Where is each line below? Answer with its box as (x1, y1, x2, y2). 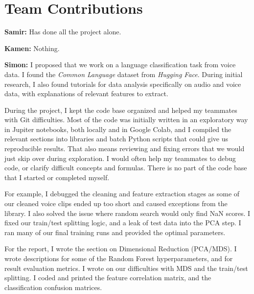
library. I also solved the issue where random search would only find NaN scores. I (4, 208, 251, 218)
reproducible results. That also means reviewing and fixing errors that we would (4, 143, 245, 154)
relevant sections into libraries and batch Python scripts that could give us (4, 134, 228, 144)
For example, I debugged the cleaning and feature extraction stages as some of (4, 188, 240, 199)
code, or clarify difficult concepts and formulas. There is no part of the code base (4, 162, 247, 173)
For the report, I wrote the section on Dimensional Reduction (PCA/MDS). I (4, 243, 237, 254)
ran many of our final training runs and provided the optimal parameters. (4, 227, 226, 237)
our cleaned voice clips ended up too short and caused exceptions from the (4, 198, 228, 209)
